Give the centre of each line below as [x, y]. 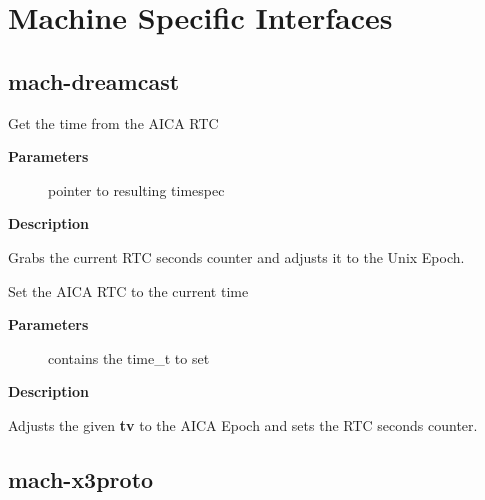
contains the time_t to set [129, 357]
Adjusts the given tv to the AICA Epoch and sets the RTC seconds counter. [243, 424]
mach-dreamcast [94, 80]
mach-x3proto [81, 478]
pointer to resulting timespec [136, 189]
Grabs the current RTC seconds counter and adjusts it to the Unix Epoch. [236, 256]
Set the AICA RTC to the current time [128, 290]
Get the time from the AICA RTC [113, 122]
